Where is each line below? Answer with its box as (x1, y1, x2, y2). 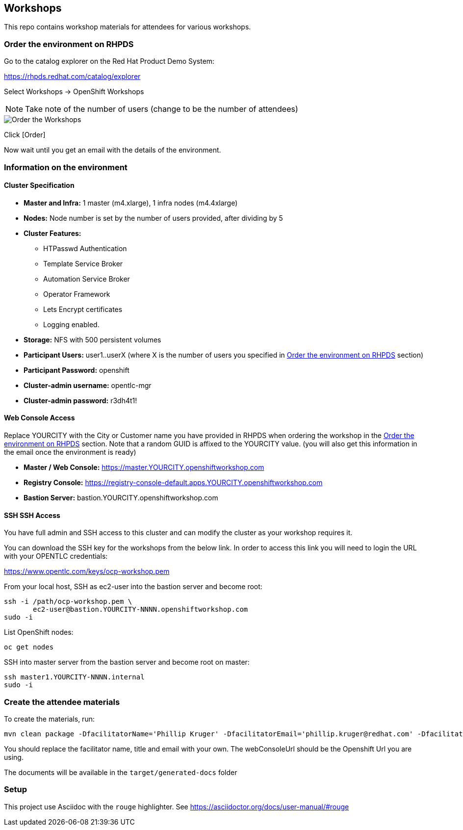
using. (4, 752, 24, 761)
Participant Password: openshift (24, 365, 129, 374)
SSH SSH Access (4, 511, 60, 519)
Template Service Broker (43, 259, 123, 268)
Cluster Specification (4, 181, 75, 190)
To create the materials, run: (4, 714, 95, 723)
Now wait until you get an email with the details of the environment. (4, 146, 221, 155)
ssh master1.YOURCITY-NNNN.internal (4, 673, 145, 681)
